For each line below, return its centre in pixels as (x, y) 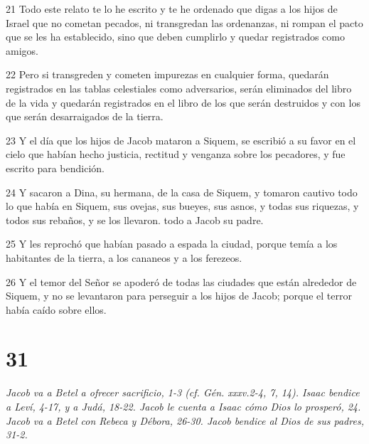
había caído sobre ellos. (56, 309)
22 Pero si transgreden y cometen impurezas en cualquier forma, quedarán (167, 74)
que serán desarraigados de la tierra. (85, 116)
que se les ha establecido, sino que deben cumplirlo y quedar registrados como (175, 37)
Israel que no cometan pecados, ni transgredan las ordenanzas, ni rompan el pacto (184, 22)
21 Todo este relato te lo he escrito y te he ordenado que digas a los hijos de (172, 9)
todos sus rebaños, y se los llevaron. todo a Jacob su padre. (135, 220)
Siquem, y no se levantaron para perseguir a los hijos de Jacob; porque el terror (179, 296)
